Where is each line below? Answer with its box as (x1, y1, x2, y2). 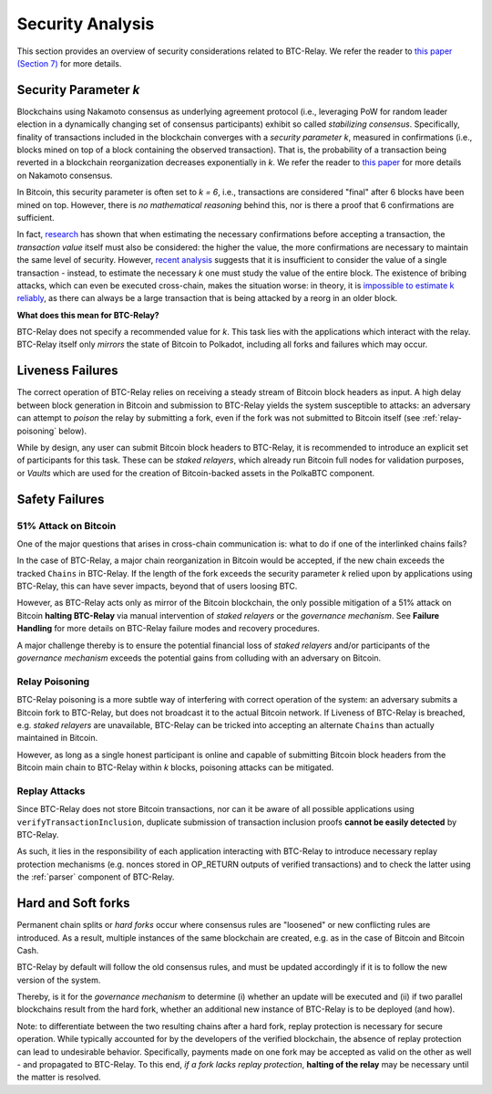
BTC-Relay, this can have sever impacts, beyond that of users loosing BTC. (16, 580, 298, 592)
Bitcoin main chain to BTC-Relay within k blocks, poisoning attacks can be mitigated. (16, 762, 334, 773)
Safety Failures (16, 491, 105, 506)
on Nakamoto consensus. (16, 170, 113, 181)
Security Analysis (16, 14, 155, 34)
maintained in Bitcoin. (16, 733, 98, 744)
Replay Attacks (16, 785, 86, 797)
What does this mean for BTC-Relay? (16, 309, 159, 320)
